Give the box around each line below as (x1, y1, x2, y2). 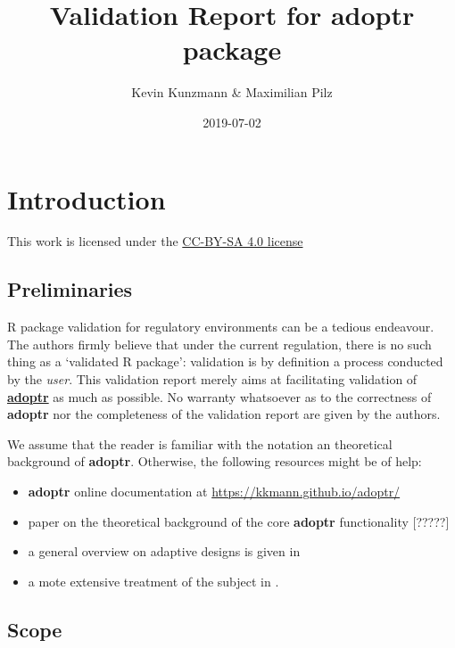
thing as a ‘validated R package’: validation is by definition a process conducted (7, 352, 443, 371)
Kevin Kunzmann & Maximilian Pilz (131, 83, 333, 102)
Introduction (7, 180, 166, 217)
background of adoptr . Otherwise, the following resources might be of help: (7, 452, 422, 471)
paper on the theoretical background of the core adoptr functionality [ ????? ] (28, 512, 450, 530)
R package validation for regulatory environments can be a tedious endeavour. (7, 317, 434, 336)
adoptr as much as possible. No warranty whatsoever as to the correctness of (7, 387, 432, 406)
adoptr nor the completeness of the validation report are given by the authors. (7, 405, 441, 423)
